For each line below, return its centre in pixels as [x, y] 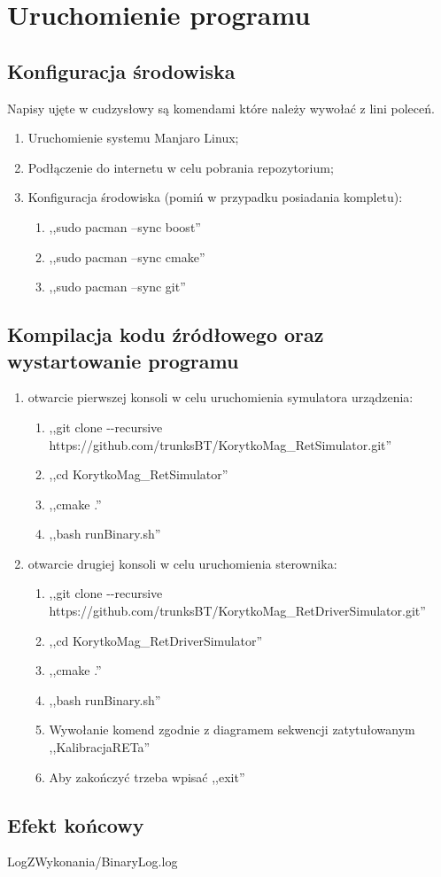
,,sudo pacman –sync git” [117, 287]
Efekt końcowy [76, 824]
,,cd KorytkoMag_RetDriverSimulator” [156, 640]
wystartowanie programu [123, 360]
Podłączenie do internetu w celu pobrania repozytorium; [181, 167]
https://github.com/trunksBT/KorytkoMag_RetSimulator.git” [220, 444]
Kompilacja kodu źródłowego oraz [166, 334]
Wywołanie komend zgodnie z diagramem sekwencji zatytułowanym [232, 730]
